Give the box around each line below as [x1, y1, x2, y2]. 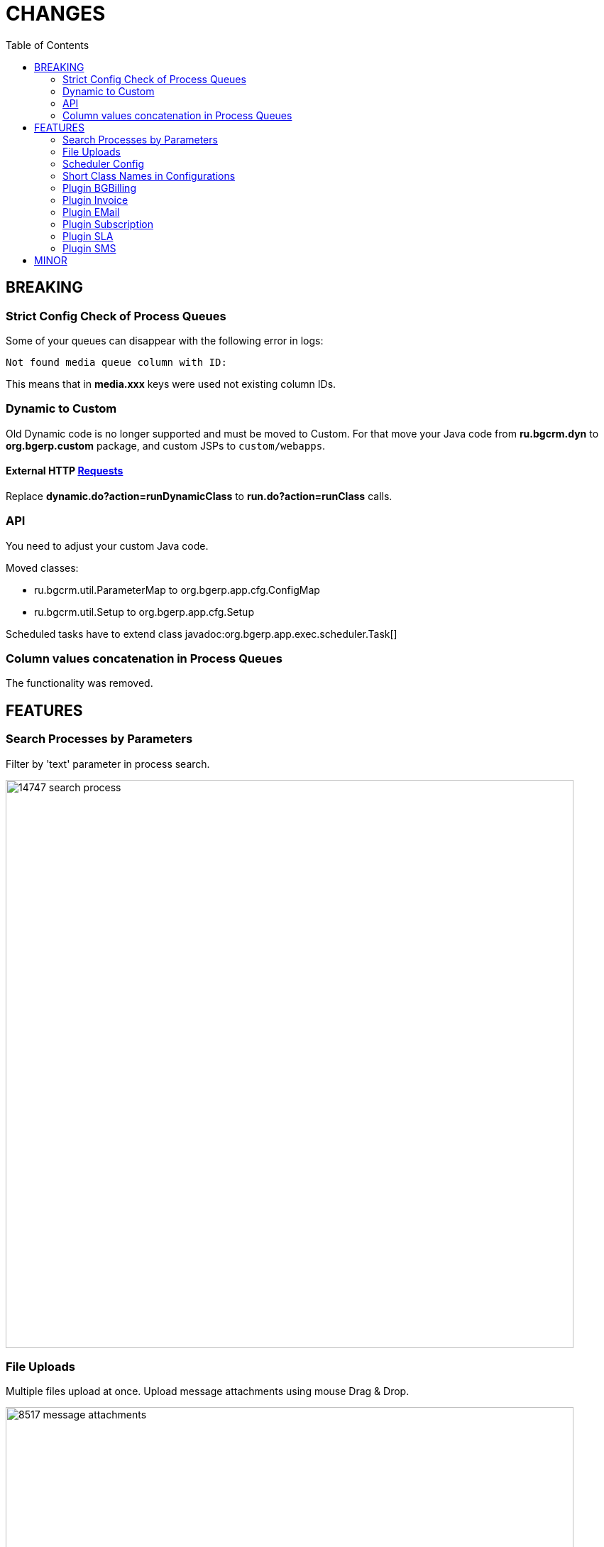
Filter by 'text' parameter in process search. [6, 757, 210, 770]
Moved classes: [6, 561, 79, 574]
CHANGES [6, 1, 106, 26]
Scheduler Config [62, 157, 145, 170]
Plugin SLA [62, 229, 114, 242]
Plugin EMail [62, 205, 120, 218]
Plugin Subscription [62, 217, 154, 230]
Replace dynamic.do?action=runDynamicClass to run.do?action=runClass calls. [6, 489, 392, 502]
